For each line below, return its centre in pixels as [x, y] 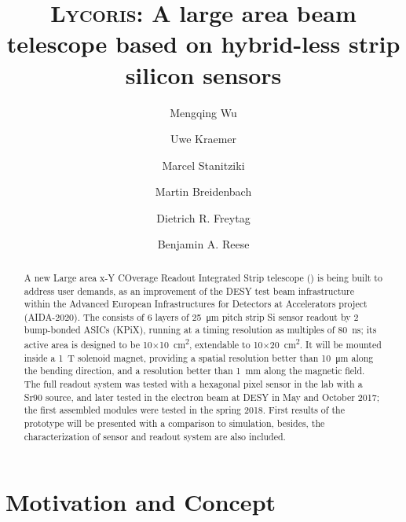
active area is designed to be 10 [88, 345]
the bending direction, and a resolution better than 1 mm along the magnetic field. [194, 371]
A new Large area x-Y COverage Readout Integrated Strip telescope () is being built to [203, 277]
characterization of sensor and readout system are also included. [155, 436]
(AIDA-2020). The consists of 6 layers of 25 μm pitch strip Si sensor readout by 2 [191, 316]
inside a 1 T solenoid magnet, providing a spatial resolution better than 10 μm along [199, 357]
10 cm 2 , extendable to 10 [211, 344]
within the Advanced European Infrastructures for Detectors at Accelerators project [196, 304]
